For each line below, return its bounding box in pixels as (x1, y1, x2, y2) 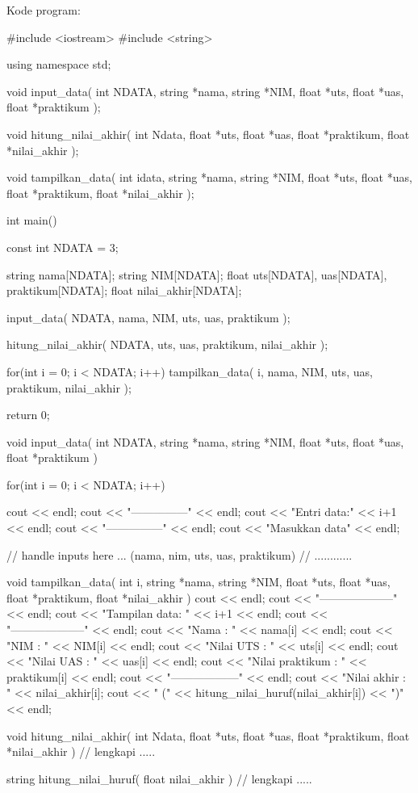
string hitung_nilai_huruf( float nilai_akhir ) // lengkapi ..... (6, 770, 312, 787)
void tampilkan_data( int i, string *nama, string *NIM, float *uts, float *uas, (6, 573, 391, 590)
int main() (6, 212, 57, 229)
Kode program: (6, 2, 81, 18)
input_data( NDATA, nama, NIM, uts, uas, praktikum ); (6, 308, 291, 325)
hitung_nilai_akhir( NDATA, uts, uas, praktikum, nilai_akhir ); (6, 336, 328, 353)
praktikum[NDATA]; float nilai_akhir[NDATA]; (6, 282, 242, 299)
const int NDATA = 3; (6, 238, 119, 255)
